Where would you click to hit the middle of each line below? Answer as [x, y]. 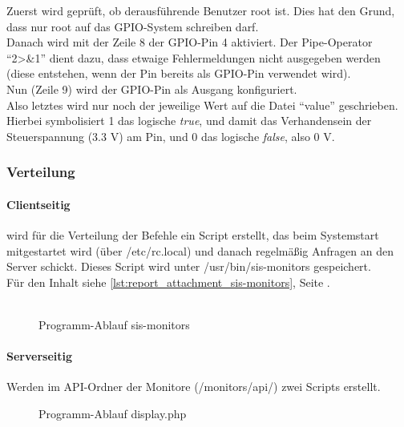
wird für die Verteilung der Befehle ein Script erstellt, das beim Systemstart [193, 234]
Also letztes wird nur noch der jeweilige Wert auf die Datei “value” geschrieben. [202, 105]
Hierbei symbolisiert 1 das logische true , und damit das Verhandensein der [189, 121]
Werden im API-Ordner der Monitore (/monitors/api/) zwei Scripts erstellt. [194, 387]
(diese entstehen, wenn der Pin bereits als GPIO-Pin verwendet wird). [179, 73]
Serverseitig [39, 356]
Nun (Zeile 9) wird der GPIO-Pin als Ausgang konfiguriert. [152, 89]
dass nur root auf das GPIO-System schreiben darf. [133, 26]
